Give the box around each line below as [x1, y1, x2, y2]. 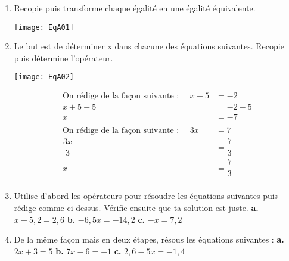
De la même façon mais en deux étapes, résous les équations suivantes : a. [14, 233, 284, 246]
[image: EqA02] [14, 73, 74, 82]
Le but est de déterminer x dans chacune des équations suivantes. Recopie [14, 40, 284, 52]
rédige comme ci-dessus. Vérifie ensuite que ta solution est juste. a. [14, 201, 259, 214]
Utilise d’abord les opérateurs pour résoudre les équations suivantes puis [14, 189, 278, 202]
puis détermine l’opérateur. [14, 51, 113, 64]
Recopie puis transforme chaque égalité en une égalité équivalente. [14, 2, 256, 14]
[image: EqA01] [14, 23, 74, 32]
